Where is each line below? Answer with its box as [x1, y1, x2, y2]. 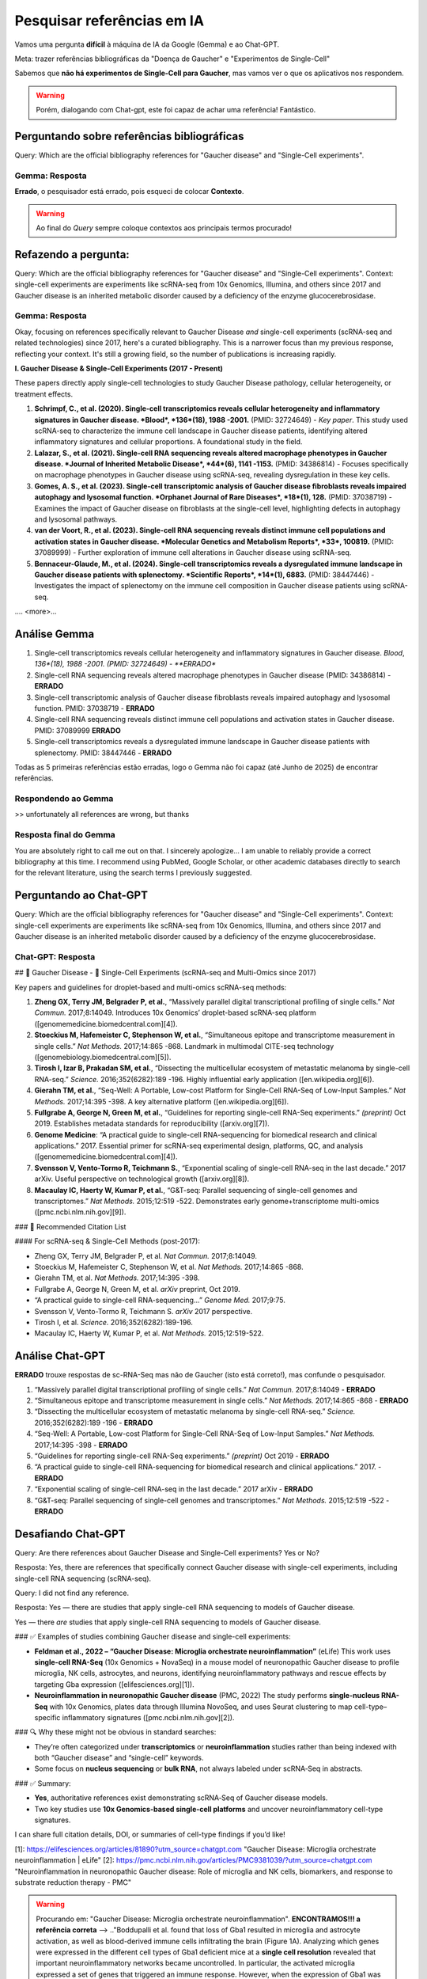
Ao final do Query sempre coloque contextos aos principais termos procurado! [36, 222, 293, 233]
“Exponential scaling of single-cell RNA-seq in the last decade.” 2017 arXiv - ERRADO [34, 1484, 314, 1494]
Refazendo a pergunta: [14, 248, 130, 261]
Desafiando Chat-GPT [14, 1527, 126, 1540]
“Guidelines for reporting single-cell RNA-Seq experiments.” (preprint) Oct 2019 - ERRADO [34, 1451, 330, 1461]
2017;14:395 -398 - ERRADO [34, 1440, 128, 1449]
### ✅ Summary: [14, 1778, 71, 1788]
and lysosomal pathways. [34, 515, 118, 524]
